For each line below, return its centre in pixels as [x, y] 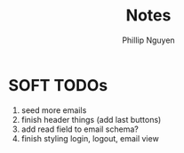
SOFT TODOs [58, 85]
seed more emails [54, 110]
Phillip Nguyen [148, 40]
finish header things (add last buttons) [91, 119]
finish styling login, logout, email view [90, 138]
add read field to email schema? [80, 129]
